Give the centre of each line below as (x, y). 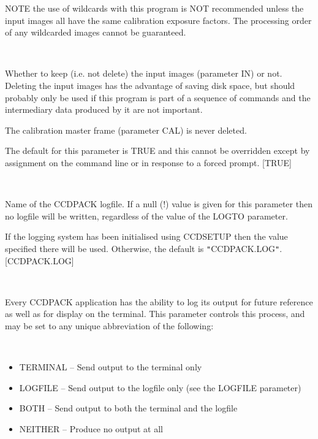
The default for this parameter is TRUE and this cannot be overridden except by (157, 151)
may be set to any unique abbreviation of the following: (109, 325)
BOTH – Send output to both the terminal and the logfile (128, 408)
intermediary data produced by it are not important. (104, 109)
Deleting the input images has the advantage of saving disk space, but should (150, 85)
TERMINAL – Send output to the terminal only (111, 367)
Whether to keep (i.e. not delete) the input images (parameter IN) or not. (144, 73)
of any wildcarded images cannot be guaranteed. (96, 32)
